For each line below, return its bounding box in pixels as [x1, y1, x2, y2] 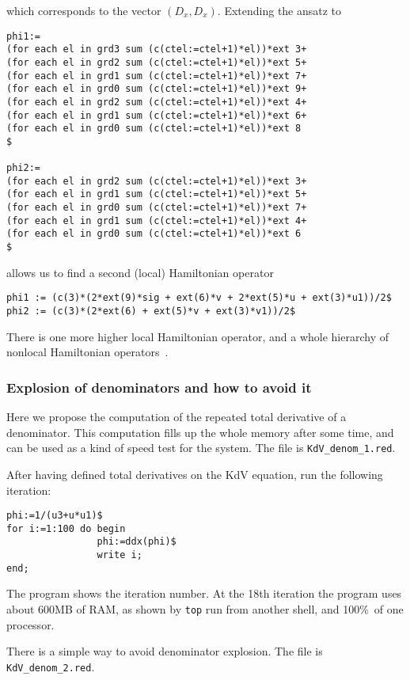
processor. [6, 616, 55, 633]
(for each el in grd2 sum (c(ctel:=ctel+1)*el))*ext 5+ [6, 56, 307, 68]
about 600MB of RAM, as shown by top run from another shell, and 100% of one [6, 600, 404, 617]
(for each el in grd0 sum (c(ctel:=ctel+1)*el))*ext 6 [6, 228, 302, 240]
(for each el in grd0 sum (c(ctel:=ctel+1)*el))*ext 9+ [6, 83, 307, 95]
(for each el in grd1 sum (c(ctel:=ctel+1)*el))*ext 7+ [6, 70, 307, 82]
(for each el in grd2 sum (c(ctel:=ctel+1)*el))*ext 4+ [6, 96, 307, 108]
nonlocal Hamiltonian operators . [6, 344, 169, 360]
